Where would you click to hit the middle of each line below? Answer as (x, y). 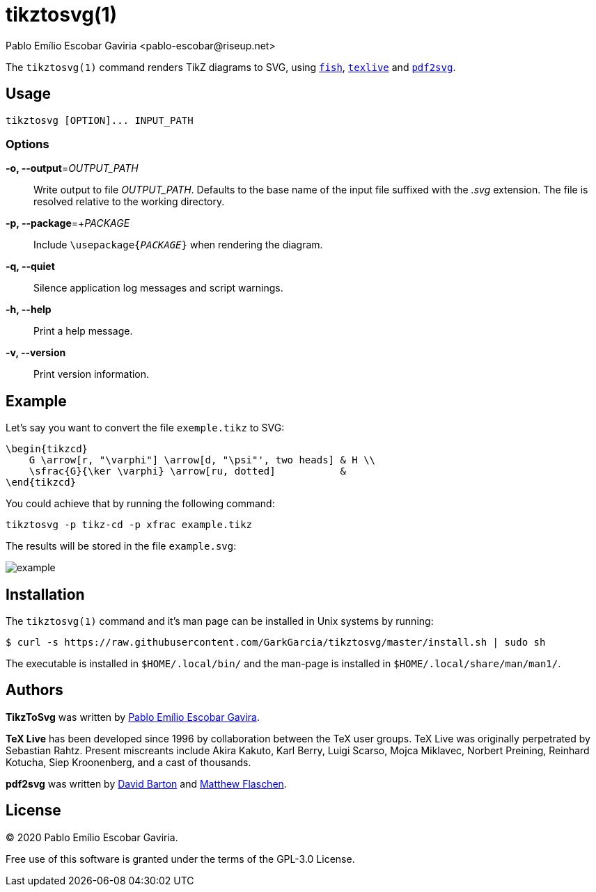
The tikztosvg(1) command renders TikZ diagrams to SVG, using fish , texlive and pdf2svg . (231, 67)
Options (28, 144)
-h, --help (29, 310)
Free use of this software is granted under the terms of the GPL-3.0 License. (180, 859)
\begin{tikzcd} (47, 449)
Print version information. (92, 374)
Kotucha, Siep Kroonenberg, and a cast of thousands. (128, 762)
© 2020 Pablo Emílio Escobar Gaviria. (92, 837)
